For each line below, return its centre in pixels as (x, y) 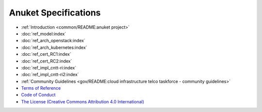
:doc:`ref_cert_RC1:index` (46, 54)
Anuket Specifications (55, 13)
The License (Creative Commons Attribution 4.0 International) (83, 101)
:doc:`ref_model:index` (44, 33)
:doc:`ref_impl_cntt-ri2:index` (50, 75)
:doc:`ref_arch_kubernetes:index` (54, 47)
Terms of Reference (41, 88)
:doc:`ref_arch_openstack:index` (53, 41)
